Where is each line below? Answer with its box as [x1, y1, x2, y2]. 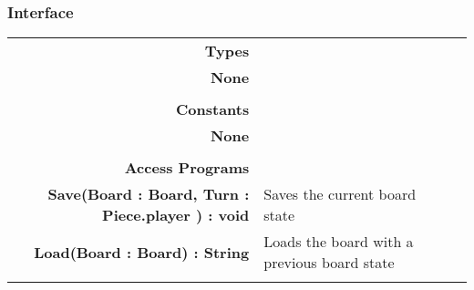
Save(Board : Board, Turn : [47, 183, 250, 205]
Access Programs [124, 157, 250, 179]
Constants [176, 98, 250, 120]
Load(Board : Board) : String [34, 241, 250, 263]
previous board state [263, 252, 395, 274]
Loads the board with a [263, 231, 414, 253]
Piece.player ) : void [102, 204, 250, 226]
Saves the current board [263, 183, 417, 205]
